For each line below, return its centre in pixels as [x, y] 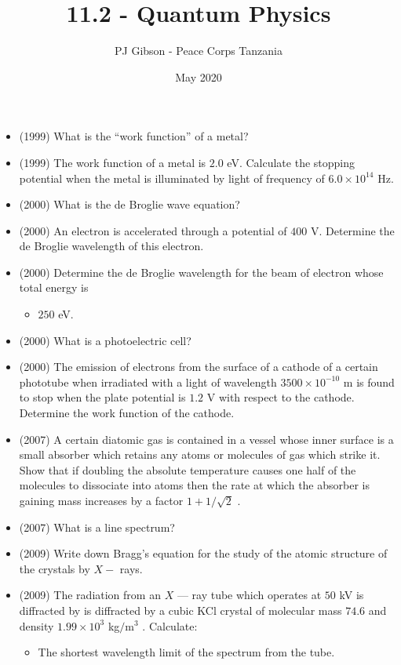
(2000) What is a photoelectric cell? [105, 340]
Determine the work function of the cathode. [127, 413]
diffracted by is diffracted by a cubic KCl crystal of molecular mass [180, 610]
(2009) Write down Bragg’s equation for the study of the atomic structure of [203, 553]
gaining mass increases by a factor [101, 500]
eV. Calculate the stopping [291, 162]
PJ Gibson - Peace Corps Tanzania [199, 51]
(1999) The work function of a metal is [113, 162]
